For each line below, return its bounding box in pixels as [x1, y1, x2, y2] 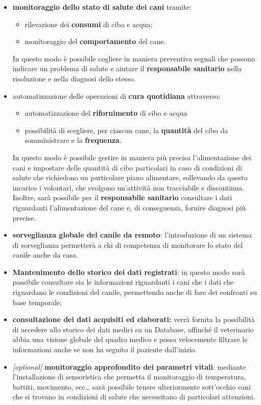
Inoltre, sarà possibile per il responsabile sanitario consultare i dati [12, 192, 232, 203]
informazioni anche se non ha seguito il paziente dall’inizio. [12, 344, 197, 355]
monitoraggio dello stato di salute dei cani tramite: [12, 2, 192, 12]
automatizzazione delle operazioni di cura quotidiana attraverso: [12, 90, 221, 101]
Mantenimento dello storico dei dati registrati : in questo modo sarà [12, 266, 245, 277]
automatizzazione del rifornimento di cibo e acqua [25, 108, 187, 118]
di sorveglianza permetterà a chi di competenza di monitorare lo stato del [12, 239, 243, 250]
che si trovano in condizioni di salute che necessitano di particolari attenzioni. [12, 391, 255, 402]
